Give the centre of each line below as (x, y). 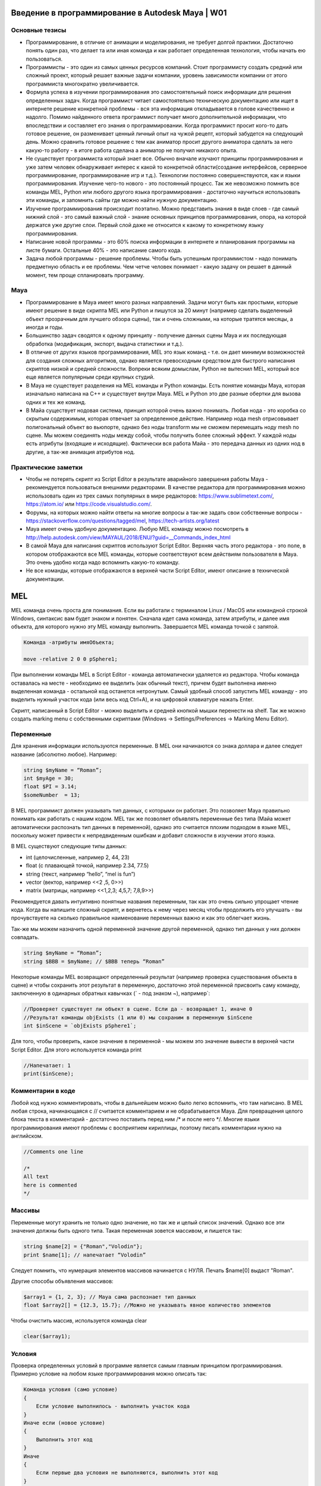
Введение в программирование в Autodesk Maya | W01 (119, 13)
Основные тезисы (39, 30)
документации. (45, 579)
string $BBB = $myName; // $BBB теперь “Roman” (94, 961)
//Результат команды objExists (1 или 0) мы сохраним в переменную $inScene (138, 1017)
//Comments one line (53, 1152)
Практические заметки (47, 467)
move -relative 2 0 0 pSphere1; (71, 659)
